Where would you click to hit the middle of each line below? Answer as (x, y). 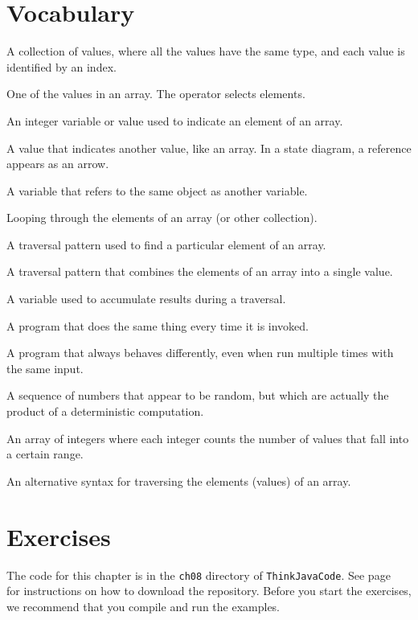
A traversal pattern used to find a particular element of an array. (166, 244)
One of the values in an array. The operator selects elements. (156, 94)
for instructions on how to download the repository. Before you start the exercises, (209, 591)
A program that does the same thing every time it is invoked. (158, 325)
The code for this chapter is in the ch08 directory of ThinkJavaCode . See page (199, 575)
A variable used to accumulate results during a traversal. (146, 299)
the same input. (45, 368)
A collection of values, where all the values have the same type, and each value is (206, 51)
